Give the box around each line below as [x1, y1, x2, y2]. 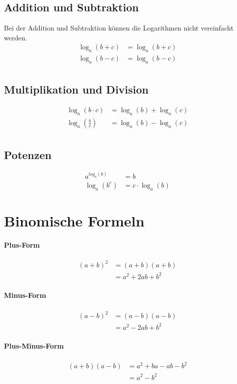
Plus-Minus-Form [4, 341, 64, 351]
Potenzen [4, 147, 52, 162]
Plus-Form [4, 239, 40, 250]
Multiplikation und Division [4, 82, 149, 97]
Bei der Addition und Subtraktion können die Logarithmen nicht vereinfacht [4, 23, 234, 33]
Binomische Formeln [4, 210, 145, 230]
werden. [4, 32, 27, 42]
